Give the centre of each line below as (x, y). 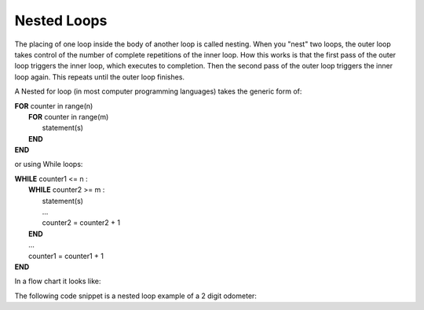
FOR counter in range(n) (54, 105)
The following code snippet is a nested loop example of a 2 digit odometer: (135, 296)
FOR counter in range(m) (69, 116)
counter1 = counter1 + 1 (66, 256)
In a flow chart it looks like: (58, 281)
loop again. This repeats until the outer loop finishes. (99, 77)
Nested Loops (61, 20)
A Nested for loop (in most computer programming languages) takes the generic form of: (158, 91)
